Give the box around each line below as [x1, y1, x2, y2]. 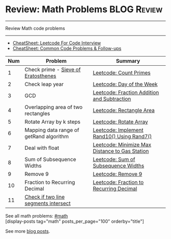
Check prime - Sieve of [24, 66, 81, 73]
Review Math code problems [5, 25, 65, 31]
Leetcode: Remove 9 [93, 170, 142, 177]
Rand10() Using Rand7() [93, 132, 152, 140]
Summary [116, 57, 140, 64]
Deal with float [24, 144, 60, 151]
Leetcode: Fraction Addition [93, 89, 159, 96]
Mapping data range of [24, 126, 80, 134]
